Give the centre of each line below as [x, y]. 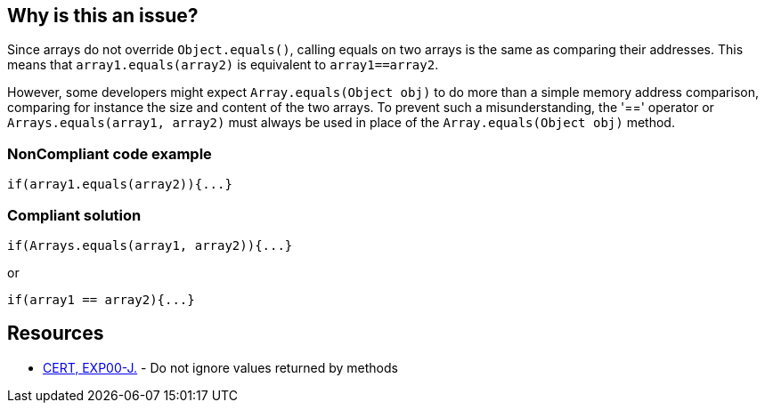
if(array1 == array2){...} [101, 299]
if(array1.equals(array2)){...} [120, 185]
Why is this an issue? [103, 16]
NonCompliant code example [110, 153]
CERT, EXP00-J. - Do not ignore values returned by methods [220, 367]
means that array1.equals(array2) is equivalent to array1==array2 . [223, 65]
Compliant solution [74, 215]
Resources [56, 334]
